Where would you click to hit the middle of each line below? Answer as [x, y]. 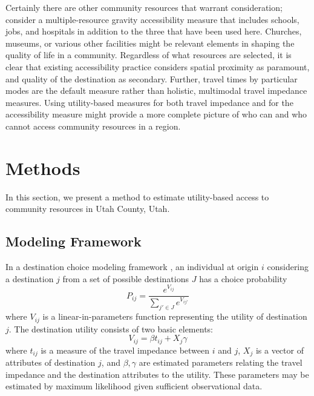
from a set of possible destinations [126, 278]
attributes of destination [51, 362]
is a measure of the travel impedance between [125, 350]
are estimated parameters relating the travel [221, 362]
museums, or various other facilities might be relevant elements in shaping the [150, 43]
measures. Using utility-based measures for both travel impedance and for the [149, 102]
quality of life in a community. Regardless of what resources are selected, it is [149, 55]
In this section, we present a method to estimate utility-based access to [137, 196]
